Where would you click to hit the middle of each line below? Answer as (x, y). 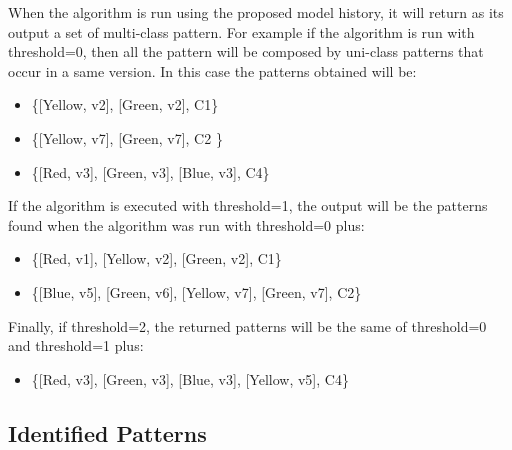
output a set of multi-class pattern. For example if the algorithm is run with (241, 31)
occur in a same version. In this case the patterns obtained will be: (212, 70)
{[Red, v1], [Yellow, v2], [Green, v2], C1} (156, 258)
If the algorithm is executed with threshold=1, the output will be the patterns (248, 205)
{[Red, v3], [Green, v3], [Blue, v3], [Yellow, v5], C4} (190, 378)
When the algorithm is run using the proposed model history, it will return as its (256, 12)
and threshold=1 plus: (76, 345)
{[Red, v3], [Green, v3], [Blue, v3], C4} (150, 171)
